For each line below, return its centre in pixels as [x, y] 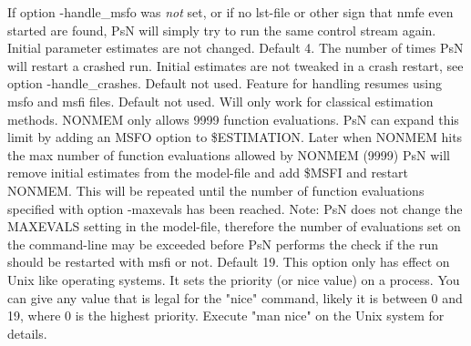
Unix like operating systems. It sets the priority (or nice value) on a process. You [234, 279]
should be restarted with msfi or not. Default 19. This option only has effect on [229, 262]
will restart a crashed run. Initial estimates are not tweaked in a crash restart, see [235, 65]
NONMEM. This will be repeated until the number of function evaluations [216, 190]
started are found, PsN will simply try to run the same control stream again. [222, 30]
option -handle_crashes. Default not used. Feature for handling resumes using [225, 83]
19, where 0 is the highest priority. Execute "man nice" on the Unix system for [226, 315]
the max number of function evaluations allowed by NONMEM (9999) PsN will [229, 154]
